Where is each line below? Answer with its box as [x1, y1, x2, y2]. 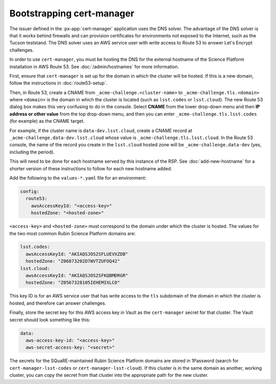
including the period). [9, 149, 55, 155]
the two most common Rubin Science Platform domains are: [9, 230, 136, 236]
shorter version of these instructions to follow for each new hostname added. [9, 165, 172, 171]
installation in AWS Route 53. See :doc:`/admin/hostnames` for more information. [9, 63, 179, 70]
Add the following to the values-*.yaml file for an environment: [9, 174, 147, 181]
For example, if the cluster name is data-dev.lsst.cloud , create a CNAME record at [9, 127, 193, 133]
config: [20, 188, 39, 194]
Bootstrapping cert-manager [9, 8, 135, 19]
